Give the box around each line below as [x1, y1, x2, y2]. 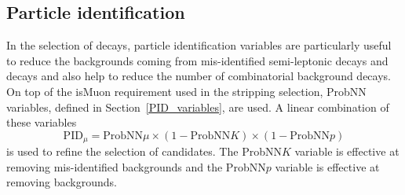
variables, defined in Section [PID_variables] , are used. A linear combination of [6, 98, 389, 115]
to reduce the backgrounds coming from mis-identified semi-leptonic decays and [6, 52, 389, 68]
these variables [6, 114, 77, 131]
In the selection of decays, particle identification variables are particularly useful [6, 37, 392, 53]
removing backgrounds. [6, 174, 117, 190]
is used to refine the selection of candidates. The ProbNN [6, 143, 282, 160]
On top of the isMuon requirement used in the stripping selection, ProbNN [6, 83, 367, 99]
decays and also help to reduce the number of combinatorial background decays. [6, 68, 391, 84]
